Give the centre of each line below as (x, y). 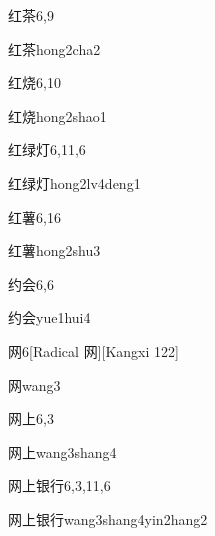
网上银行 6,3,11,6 (59, 485)
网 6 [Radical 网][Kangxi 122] (93, 350)
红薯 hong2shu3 (54, 250)
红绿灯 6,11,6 (47, 149)
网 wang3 (34, 384)
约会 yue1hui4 (49, 317)
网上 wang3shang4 (62, 451)
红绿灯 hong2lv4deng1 (74, 182)
